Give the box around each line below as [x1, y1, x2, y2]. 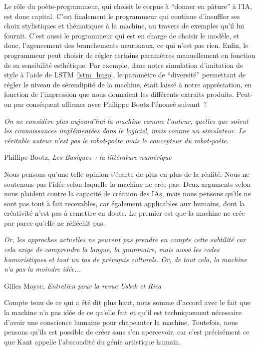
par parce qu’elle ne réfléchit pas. [4, 217, 105, 228]
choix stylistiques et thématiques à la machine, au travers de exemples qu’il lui [4, 20, 245, 31]
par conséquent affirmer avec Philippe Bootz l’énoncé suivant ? [13, 98, 207, 109]
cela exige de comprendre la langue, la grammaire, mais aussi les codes [4, 244, 220, 255]
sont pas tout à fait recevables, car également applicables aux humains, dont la [4, 198, 245, 208]
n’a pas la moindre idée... [4, 264, 81, 274]
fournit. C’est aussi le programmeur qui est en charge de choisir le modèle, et [4, 30, 240, 40]
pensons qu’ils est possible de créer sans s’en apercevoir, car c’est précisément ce [4, 327, 250, 337]
